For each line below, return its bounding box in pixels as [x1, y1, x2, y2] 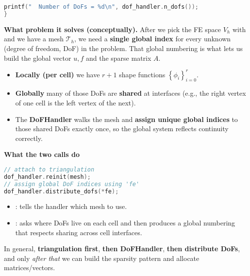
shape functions [119, 69, 166, 79]
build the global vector [4, 52, 71, 63]
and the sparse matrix [85, 52, 151, 63]
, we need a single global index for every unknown [74, 34, 231, 44]
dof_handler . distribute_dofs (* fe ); [4, 188, 119, 195]
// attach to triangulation [4, 166, 95, 173]
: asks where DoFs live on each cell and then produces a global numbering [15, 218, 235, 228]
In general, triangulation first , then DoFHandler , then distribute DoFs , [4, 243, 240, 254]
